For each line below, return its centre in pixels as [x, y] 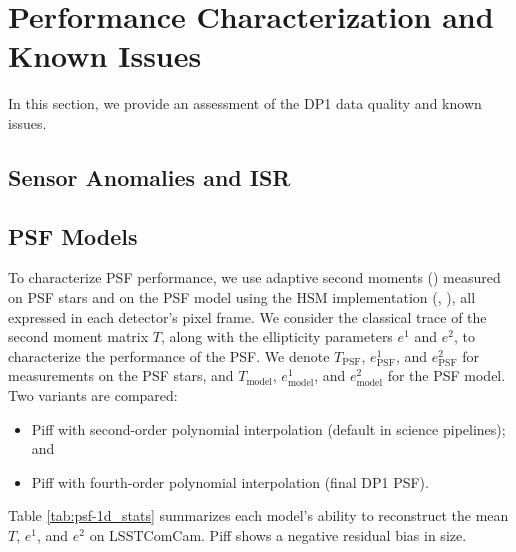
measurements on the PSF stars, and [121, 375]
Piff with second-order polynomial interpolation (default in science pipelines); [268, 428]
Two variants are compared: [93, 395]
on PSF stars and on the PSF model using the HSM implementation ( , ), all [242, 297]
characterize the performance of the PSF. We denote [169, 355]
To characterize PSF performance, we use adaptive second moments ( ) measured [254, 277]
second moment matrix [78, 336]
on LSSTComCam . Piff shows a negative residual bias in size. [278, 535]
